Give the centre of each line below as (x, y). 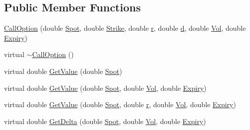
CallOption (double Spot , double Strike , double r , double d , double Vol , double (125, 28)
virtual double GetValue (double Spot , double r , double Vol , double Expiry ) (120, 104)
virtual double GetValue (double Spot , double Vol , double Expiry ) (105, 88)
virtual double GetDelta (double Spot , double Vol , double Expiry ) (105, 121)
